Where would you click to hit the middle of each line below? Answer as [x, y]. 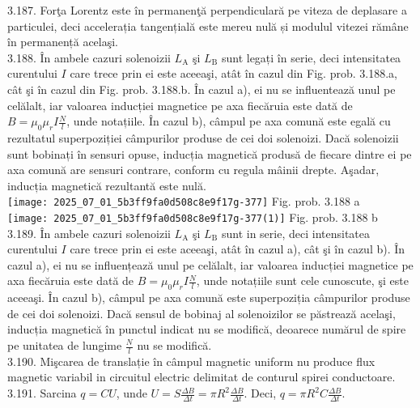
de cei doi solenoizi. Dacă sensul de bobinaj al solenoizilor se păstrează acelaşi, [202, 313]
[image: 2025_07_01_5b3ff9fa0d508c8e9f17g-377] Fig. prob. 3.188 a [184, 201]
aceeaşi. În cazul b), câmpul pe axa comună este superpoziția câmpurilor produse [209, 297]
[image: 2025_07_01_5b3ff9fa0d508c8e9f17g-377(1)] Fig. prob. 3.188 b [193, 217]
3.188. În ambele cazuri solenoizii [89, 57]
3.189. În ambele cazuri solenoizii [89, 233]
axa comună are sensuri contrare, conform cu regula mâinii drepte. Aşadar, [193, 170]
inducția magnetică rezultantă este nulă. [107, 185]
